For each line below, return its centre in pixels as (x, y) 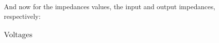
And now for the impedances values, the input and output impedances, (110, 6)
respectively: (22, 16)
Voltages (18, 34)
